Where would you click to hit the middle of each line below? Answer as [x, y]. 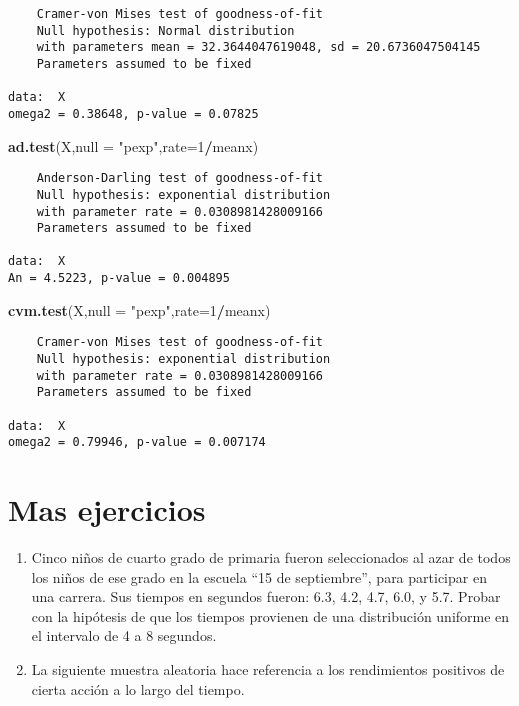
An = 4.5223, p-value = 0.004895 [119, 278]
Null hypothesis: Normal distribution [165, 30]
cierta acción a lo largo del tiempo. [138, 688]
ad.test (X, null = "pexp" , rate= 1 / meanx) [133, 145]
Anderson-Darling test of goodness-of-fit [179, 178]
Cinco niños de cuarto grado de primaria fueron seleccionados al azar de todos [271, 557]
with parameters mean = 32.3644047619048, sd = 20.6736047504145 [258, 47]
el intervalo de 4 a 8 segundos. [124, 635]
